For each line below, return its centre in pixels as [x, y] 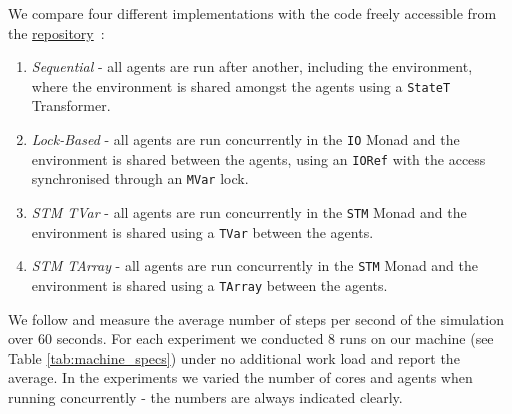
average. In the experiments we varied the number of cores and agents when [240, 377]
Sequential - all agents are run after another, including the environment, [252, 66]
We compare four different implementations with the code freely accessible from [252, 13]
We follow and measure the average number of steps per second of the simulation [256, 318]
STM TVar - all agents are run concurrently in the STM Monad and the [249, 212]
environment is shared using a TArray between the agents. [209, 284]
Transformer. [71, 105]
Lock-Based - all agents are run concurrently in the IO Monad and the [245, 139]
